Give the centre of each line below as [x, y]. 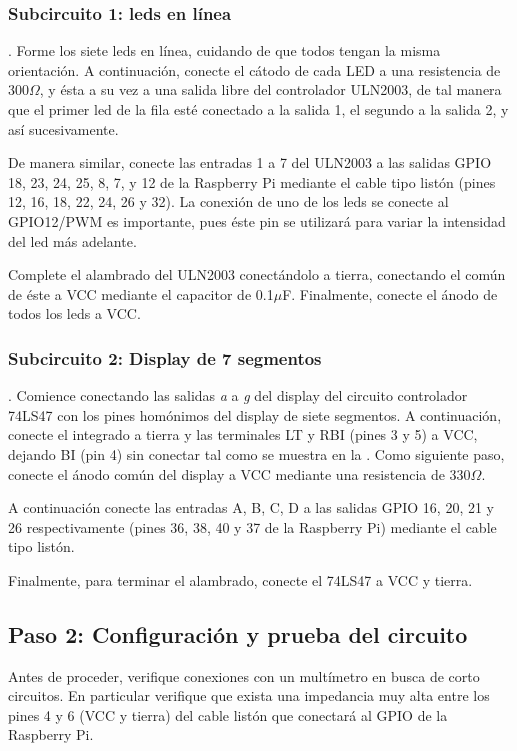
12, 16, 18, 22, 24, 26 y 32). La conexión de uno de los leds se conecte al [228, 201]
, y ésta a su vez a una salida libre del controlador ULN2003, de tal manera [270, 89]
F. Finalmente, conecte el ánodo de [390, 293]
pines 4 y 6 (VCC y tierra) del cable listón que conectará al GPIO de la [228, 714]
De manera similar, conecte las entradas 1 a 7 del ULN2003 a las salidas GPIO [250, 162]
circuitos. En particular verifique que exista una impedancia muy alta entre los [249, 695]
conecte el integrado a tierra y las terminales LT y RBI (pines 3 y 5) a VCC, [243, 434]
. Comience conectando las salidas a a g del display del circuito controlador [238, 395]
